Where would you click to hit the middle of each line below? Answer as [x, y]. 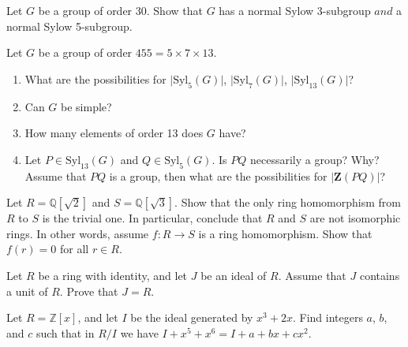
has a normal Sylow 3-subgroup [295, 10]
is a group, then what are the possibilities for [218, 175]
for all [74, 249]
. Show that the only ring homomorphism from [288, 202]
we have [139, 332]
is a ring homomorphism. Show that [285, 233]
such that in [65, 332]
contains [380, 275]
